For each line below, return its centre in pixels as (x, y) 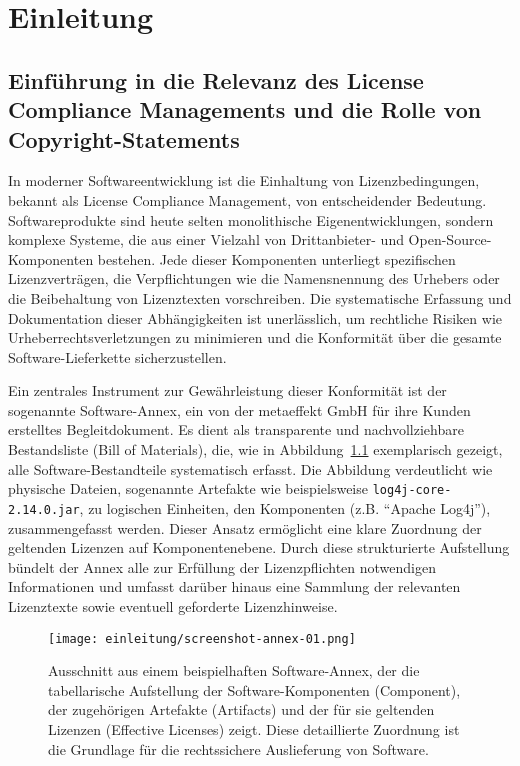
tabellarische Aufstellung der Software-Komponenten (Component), (254, 689)
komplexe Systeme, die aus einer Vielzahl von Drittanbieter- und (206, 239)
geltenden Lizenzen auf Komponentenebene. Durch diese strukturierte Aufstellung (259, 547)
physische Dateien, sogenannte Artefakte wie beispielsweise (188, 488)
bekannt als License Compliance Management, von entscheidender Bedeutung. (247, 199)
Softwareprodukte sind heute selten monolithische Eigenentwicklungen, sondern (251, 219)
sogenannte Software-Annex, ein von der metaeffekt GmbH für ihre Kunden (239, 409)
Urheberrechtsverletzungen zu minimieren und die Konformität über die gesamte (255, 337)
